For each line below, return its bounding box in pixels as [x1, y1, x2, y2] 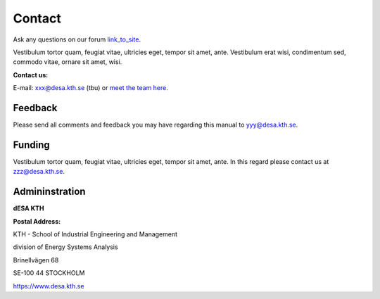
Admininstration [13, 186, 86, 198]
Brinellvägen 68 [13, 255, 59, 264]
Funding [13, 139, 51, 151]
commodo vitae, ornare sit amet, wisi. [13, 58, 122, 66]
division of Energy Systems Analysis [13, 243, 119, 251]
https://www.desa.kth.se [13, 281, 84, 290]
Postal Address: [13, 217, 61, 225]
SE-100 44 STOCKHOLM [13, 269, 85, 277]
